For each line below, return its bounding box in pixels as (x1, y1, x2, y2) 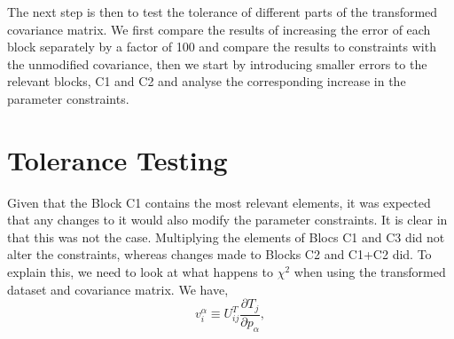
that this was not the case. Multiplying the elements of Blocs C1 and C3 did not (7, 227, 445, 246)
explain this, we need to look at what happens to (7, 263, 273, 281)
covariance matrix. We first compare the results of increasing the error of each (7, 20, 431, 38)
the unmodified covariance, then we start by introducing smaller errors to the (7, 54, 427, 73)
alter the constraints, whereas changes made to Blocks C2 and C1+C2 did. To (7, 245, 432, 264)
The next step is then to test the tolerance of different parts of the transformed (7, 3, 438, 20)
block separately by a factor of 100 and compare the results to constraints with (7, 37, 436, 56)
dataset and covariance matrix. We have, (7, 280, 229, 298)
